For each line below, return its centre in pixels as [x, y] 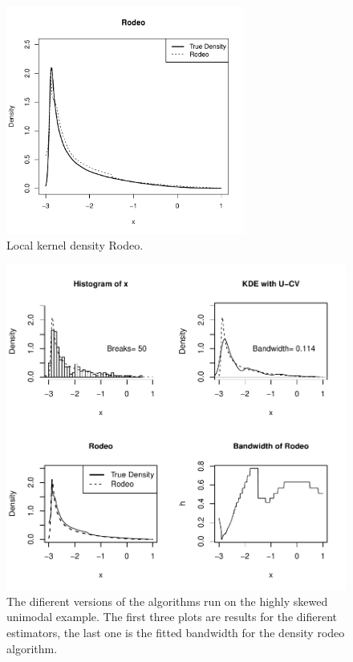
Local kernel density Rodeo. [75, 245]
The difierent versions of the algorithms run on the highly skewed [167, 601]
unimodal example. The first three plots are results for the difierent [172, 617]
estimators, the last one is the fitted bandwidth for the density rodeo [176, 633]
